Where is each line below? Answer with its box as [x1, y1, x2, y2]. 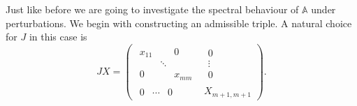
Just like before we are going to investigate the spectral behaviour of [6, 2, 299, 16]
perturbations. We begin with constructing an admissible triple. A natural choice [6, 15, 352, 30]
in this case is [29, 29, 87, 44]
